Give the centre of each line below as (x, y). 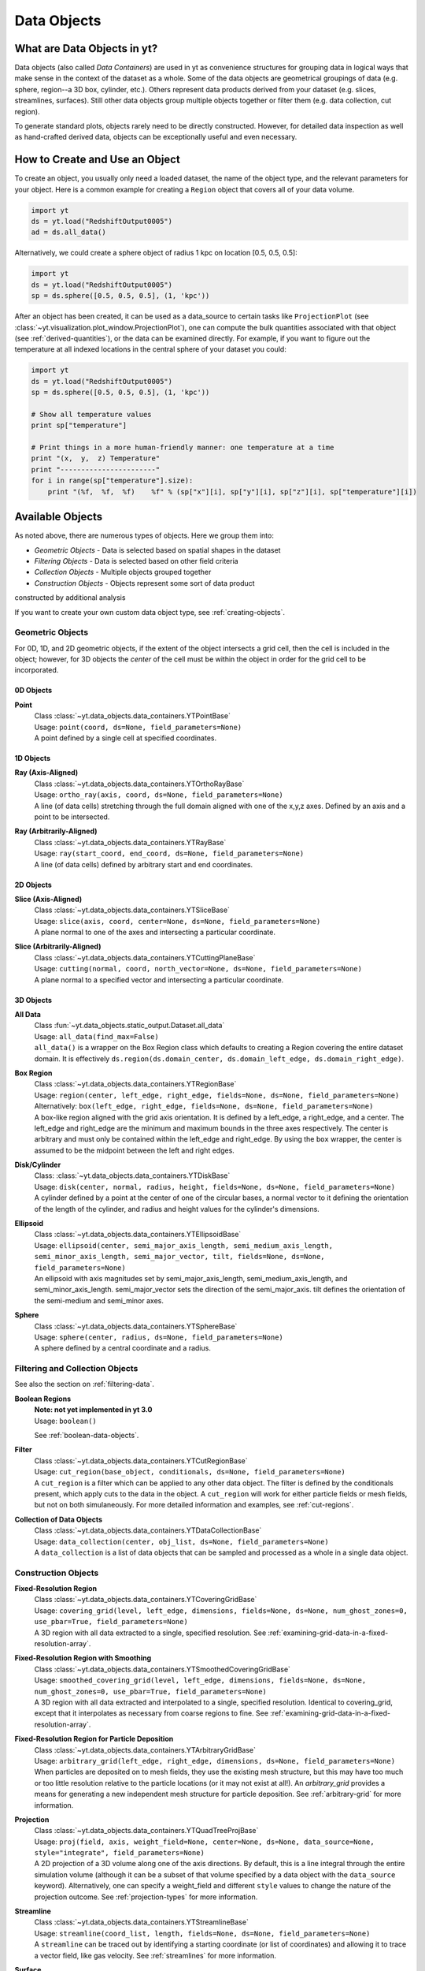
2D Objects (33, 885)
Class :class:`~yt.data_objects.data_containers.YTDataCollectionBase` (148, 1530)
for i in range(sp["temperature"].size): (112, 481)
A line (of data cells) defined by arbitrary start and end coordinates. (144, 864)
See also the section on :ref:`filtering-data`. (85, 1384)
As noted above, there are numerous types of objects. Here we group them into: (144, 535)
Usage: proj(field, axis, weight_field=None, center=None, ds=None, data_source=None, (204, 1842)
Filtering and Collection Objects (76, 1369)
